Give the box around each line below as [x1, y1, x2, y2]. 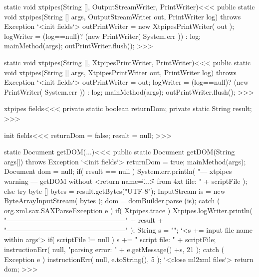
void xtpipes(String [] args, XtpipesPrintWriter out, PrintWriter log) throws [4, 67, 237, 77]
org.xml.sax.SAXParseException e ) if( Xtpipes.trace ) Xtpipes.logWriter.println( [4, 205, 253, 215]
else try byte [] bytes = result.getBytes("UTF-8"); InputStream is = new [4, 185, 226, 196]
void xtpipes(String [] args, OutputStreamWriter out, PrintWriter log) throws [4, 11, 241, 21]
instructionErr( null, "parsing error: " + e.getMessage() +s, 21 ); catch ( [4, 244, 225, 255]
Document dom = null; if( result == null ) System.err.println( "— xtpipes [4, 166, 232, 176]
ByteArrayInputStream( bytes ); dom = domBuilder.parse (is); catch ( [4, 195, 220, 206]
